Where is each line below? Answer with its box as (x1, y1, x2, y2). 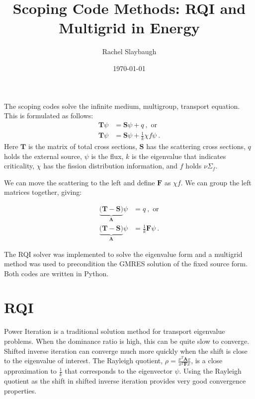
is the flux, (91, 151, 124, 161)
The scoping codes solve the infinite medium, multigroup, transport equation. (4, 100, 240, 111)
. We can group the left (180, 177, 252, 187)
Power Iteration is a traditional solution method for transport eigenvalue (4, 326, 225, 336)
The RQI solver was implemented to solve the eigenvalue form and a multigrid (4, 248, 243, 259)
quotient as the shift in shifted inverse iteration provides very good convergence (4, 376, 246, 386)
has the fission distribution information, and (43, 160, 178, 171)
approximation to (4, 366, 57, 376)
